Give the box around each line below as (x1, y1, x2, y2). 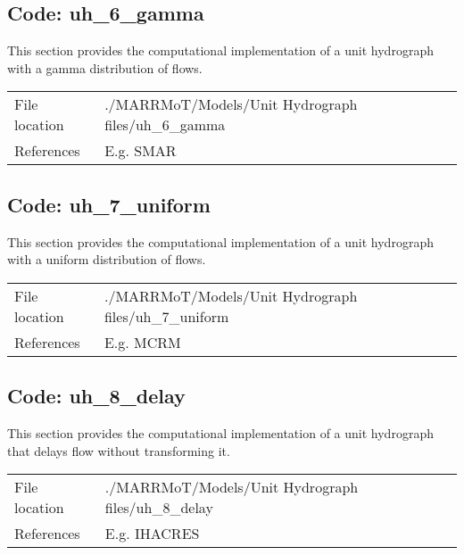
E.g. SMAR (104, 140, 177, 162)
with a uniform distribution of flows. (7, 250, 206, 269)
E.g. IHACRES (104, 523, 200, 544)
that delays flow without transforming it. (7, 441, 230, 460)
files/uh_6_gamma (104, 114, 226, 136)
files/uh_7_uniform (104, 305, 229, 327)
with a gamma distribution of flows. (7, 58, 203, 77)
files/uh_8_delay (104, 497, 213, 518)
